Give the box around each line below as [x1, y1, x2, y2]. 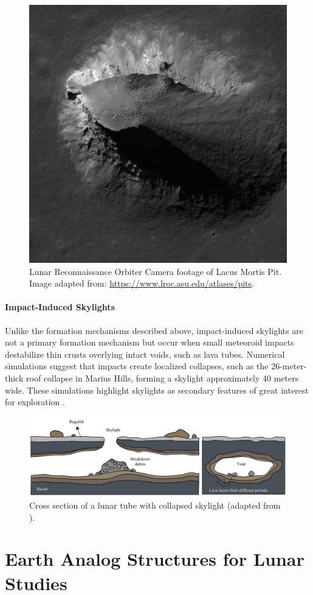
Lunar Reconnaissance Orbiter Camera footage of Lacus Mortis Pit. [29, 265, 282, 277]
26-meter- [271, 360, 307, 372]
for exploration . [5, 395, 65, 408]
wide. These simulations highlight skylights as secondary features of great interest [5, 383, 309, 396]
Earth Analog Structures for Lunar [5, 546, 304, 571]
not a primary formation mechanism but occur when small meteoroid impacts [5, 336, 294, 349]
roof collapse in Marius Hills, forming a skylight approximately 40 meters [26, 371, 299, 384]
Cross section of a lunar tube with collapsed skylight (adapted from [29, 499, 281, 511]
